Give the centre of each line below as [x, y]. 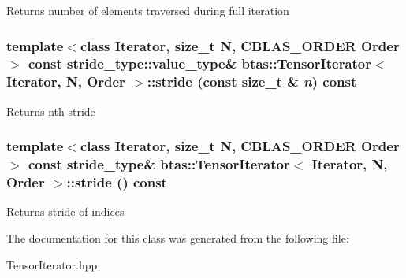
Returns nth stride [51, 111]
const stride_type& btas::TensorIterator [159, 164]
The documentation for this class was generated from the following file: [178, 237]
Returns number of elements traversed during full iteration [148, 10]
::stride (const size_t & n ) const [252, 82]
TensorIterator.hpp [52, 264]
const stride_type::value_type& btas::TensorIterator [200, 63]
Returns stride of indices [65, 211]
